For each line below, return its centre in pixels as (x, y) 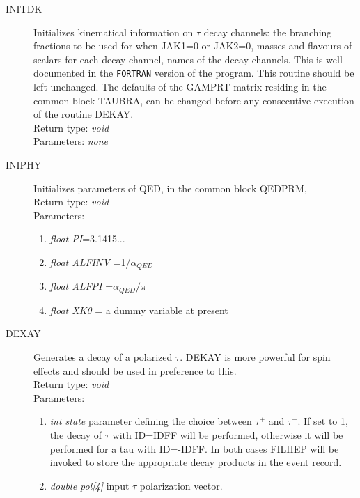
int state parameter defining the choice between (151, 421)
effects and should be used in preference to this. (135, 370)
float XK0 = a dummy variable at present (139, 310)
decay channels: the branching (268, 32)
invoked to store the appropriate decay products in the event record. (196, 462)
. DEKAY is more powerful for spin (255, 357)
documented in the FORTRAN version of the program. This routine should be (194, 73)
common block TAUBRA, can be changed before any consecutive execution (194, 100)
